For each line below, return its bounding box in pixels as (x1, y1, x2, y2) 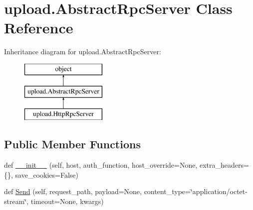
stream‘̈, (4, 196, 29, 206)
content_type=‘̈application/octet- (144, 186, 248, 197)
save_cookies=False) (15, 169, 78, 180)
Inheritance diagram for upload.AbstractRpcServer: (4, 46, 161, 57)
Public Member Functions (4, 136, 141, 152)
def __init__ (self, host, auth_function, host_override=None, (4, 160, 198, 170)
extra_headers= (199, 160, 249, 170)
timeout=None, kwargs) (30, 196, 104, 206)
